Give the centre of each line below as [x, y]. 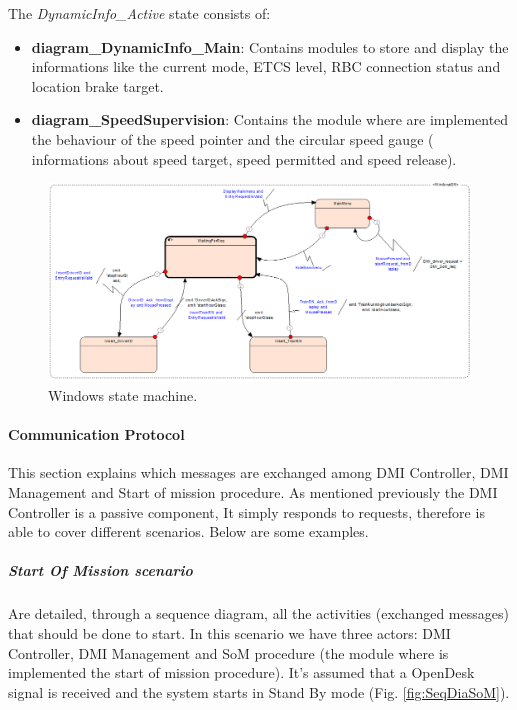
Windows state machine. [123, 395]
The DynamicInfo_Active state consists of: [139, 13]
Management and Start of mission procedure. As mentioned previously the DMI [253, 492]
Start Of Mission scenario [100, 570]
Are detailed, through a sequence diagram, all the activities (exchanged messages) [258, 613]
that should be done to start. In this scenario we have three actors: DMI [229, 633]
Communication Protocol [96, 434]
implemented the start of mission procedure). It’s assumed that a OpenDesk [241, 672]
